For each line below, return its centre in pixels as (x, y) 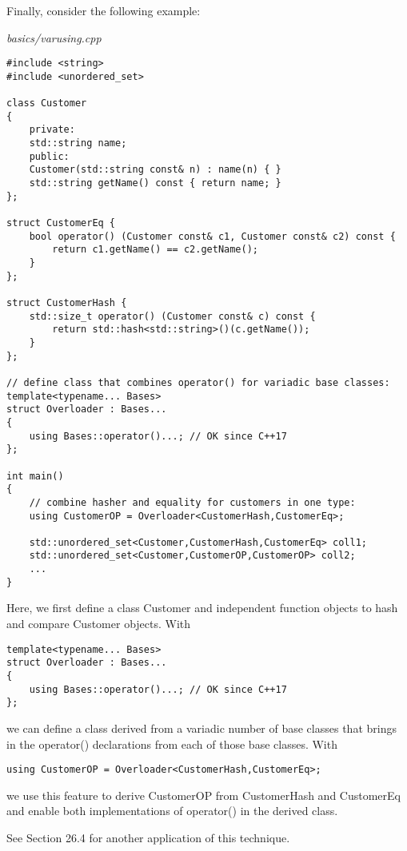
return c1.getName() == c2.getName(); (155, 250)
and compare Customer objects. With (99, 624)
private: (52, 130)
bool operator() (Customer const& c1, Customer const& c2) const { (212, 236)
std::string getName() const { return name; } (155, 183)
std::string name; (78, 143)
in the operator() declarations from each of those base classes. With (172, 744)
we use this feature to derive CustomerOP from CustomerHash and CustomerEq (203, 795)
